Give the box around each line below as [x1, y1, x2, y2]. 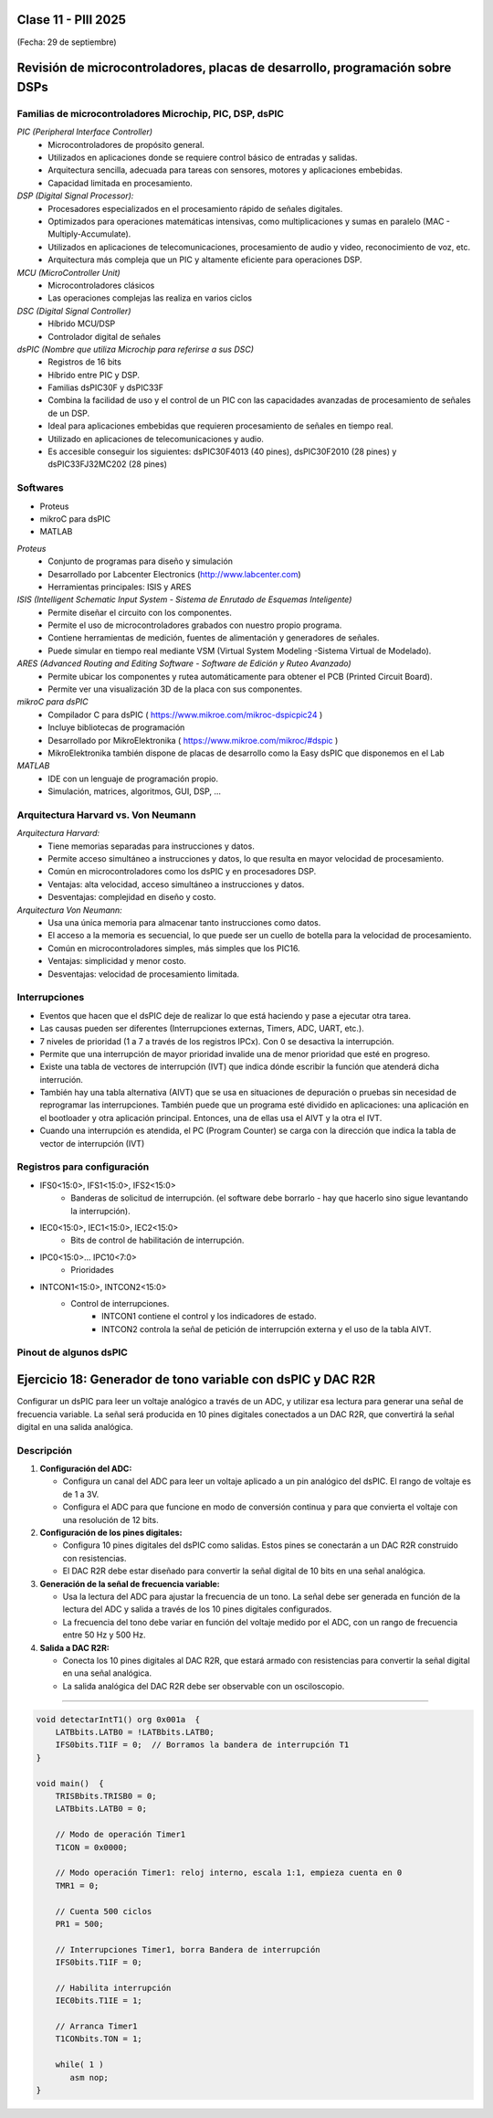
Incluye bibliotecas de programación [47, 722, 185, 733]
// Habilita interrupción [55, 1983, 172, 1993]
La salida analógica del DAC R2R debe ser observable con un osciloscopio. [62, 1680, 345, 1691]
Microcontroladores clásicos [47, 280, 155, 291]
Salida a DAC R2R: [39, 1642, 110, 1653]
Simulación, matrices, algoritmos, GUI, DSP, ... [47, 786, 221, 797]
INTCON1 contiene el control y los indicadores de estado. [101, 1311, 317, 1322]
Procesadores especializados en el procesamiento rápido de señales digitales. [47, 203, 343, 214]
